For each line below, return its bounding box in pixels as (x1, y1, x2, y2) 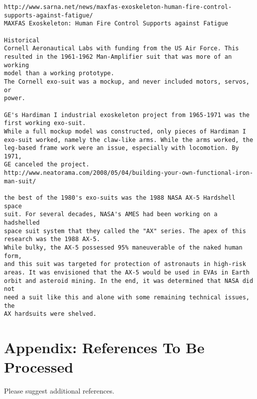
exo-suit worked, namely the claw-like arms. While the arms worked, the (4, 136, 254, 143)
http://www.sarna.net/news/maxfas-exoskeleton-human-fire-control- (4, 3, 232, 10)
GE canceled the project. (4, 161, 89, 168)
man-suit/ (4, 177, 36, 185)
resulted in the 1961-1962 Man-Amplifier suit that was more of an (4, 53, 232, 60)
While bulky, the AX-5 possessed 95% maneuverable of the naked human (4, 244, 243, 252)
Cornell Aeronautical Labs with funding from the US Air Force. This (4, 45, 239, 52)
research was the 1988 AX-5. (4, 236, 100, 243)
